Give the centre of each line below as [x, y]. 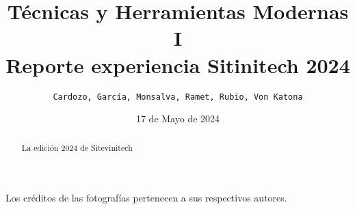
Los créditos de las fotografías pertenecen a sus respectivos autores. [146, 198]
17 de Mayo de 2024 [178, 119]
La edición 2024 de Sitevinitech [77, 147]
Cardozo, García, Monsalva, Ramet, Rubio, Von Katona [178, 97]
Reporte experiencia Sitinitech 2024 [178, 65]
